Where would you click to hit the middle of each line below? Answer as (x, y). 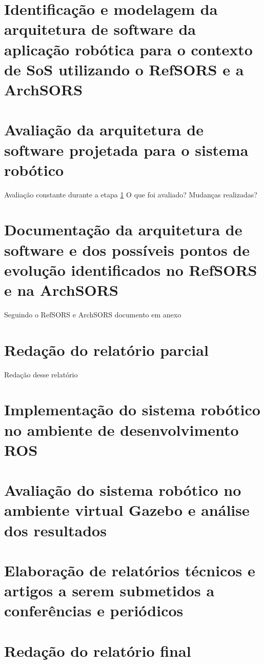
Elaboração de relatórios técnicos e (130, 570)
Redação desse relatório (41, 374)
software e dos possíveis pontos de (127, 249)
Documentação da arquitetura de (123, 229)
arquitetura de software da (100, 29)
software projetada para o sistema (126, 149)
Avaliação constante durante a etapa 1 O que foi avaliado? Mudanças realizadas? (131, 194)
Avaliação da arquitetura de (104, 129)
